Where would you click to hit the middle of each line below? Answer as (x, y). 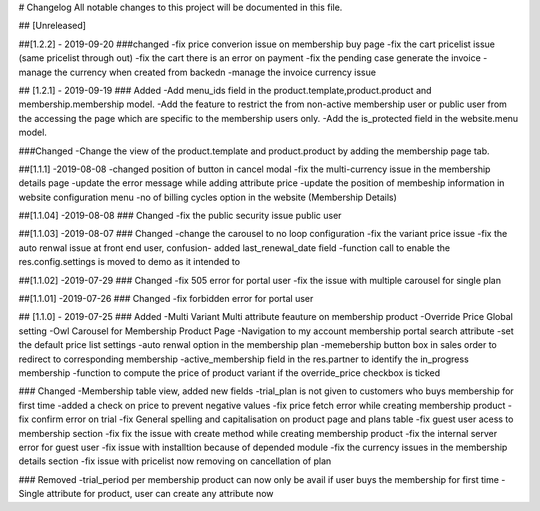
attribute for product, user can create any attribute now (160, 494)
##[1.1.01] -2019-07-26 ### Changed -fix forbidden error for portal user (166, 299)
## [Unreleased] (52, 26)
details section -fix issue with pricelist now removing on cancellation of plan (175, 461)
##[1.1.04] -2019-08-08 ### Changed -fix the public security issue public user (180, 216)
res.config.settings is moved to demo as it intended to (129, 262)
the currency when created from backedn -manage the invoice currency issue (215, 72)
